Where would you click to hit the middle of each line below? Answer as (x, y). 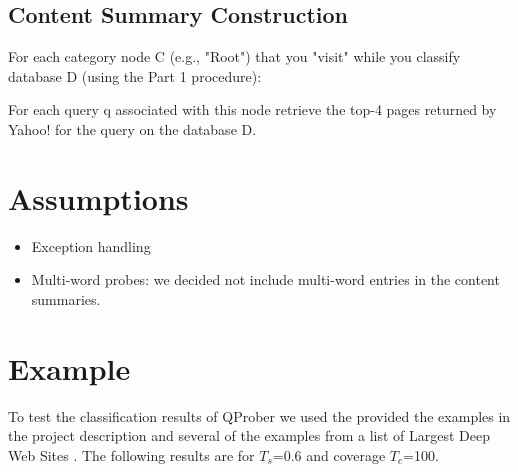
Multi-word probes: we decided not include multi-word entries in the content (265, 279)
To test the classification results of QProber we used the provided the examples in (259, 415)
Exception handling (91, 245)
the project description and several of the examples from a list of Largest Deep (249, 435)
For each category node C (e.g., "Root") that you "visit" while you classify (234, 56)
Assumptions (98, 197)
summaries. (66, 298)
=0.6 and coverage (329, 454)
